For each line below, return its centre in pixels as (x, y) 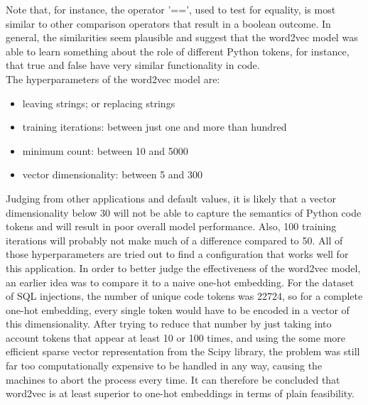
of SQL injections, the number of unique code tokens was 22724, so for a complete (184, 296)
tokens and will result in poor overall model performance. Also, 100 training (171, 226)
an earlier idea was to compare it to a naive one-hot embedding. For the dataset (180, 282)
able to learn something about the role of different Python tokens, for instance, (178, 51)
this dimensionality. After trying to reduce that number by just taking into (169, 324)
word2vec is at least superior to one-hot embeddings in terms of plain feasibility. (180, 393)
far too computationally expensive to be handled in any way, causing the (164, 366)
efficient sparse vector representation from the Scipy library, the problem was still (183, 351)
